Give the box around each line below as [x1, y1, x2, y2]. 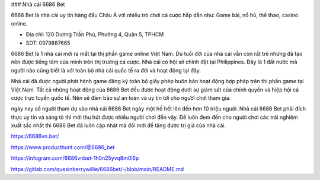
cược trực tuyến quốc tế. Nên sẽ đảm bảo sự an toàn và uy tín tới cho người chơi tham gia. [11, 94, 231, 101]
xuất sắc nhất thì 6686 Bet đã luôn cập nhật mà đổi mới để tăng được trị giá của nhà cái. [11, 122, 226, 129]
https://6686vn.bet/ [11, 132, 59, 140]
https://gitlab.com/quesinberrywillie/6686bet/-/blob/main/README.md [11, 165, 184, 172]
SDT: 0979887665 [25, 39, 71, 46]
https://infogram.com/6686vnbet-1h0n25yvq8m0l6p [11, 154, 139, 162]
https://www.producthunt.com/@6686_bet [11, 143, 115, 151]
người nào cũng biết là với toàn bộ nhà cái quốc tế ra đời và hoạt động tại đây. [11, 67, 201, 74]
